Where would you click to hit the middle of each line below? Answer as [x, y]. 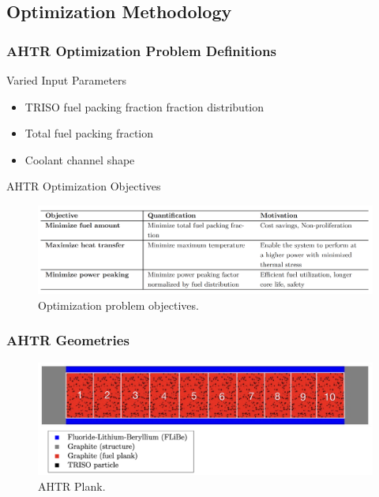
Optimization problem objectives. [118, 305]
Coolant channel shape [80, 159]
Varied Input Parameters [67, 80]
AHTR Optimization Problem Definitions [141, 50]
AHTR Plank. [72, 486]
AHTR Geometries [68, 340]
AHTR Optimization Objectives [84, 186]
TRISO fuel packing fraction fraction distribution [144, 106]
